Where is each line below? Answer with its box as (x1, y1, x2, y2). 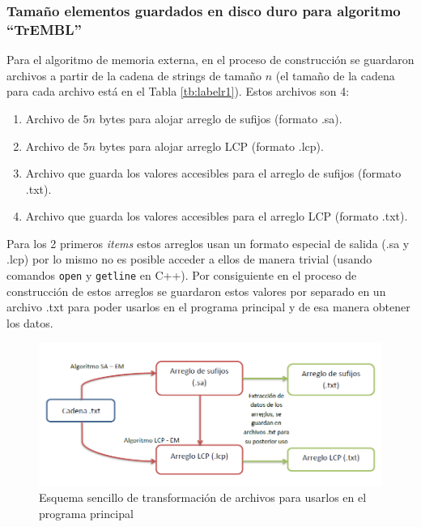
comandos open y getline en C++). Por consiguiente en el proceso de (6, 267, 357, 284)
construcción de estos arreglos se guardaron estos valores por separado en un (6, 282, 386, 299)
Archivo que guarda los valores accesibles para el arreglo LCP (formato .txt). (25, 208, 408, 225)
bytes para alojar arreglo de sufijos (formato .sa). (99, 109, 342, 126)
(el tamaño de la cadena (275, 66, 395, 84)
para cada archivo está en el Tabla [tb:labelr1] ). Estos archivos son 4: (6, 83, 350, 100)
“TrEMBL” (6, 19, 82, 39)
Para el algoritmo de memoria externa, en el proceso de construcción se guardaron (6, 51, 415, 68)
